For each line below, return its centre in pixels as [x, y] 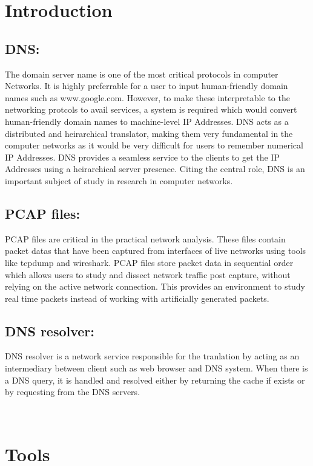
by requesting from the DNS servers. [73, 392]
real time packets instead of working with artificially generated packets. [137, 298]
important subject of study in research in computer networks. [119, 180]
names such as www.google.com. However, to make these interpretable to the [147, 97]
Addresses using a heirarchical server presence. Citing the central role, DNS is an [155, 169]
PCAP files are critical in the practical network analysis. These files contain [145, 238]
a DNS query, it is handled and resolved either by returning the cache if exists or [155, 380]
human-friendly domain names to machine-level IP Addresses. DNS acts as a [147, 121]
